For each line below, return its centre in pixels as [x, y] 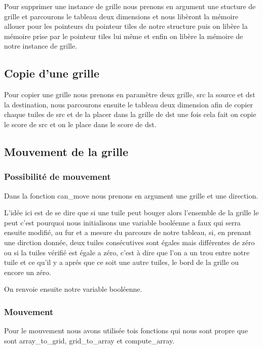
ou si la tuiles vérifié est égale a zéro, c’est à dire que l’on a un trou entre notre [127, 252]
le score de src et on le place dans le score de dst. [80, 124]
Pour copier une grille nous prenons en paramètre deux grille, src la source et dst [130, 94]
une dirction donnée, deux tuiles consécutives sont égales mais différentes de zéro [129, 242]
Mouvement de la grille [66, 151]
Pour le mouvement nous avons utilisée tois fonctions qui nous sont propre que [126, 331]
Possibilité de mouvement [58, 177]
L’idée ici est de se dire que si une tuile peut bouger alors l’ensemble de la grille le [131, 212]
